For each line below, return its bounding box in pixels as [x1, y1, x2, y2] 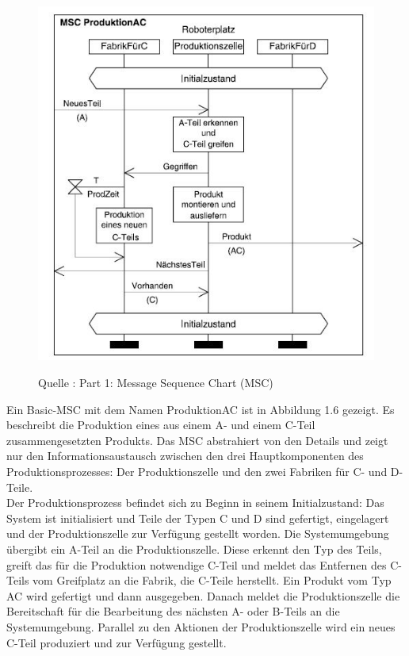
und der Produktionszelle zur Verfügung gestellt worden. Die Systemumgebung [6, 525, 389, 542]
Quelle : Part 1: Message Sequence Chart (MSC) [38, 374, 273, 391]
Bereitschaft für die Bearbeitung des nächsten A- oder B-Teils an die [6, 603, 340, 620]
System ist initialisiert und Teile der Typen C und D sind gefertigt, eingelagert [6, 509, 389, 526]
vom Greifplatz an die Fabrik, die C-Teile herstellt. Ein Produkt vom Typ [32, 572, 392, 589]
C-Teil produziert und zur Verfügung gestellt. [6, 634, 227, 650]
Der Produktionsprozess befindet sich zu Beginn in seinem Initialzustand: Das [6, 494, 384, 511]
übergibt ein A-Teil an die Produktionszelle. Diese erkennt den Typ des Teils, [6, 540, 382, 557]
